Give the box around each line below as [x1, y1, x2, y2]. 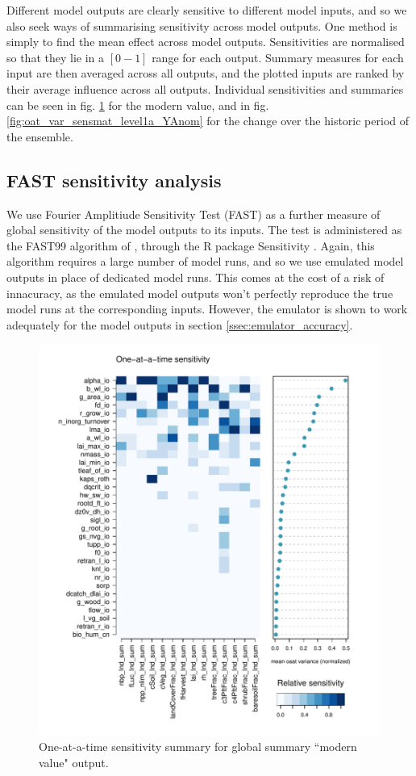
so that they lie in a [6, 48, 105, 65]
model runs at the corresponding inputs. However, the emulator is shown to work [6, 300, 408, 317]
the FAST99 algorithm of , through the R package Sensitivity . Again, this [6, 237, 375, 254]
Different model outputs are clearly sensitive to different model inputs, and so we [6, 2, 407, 18]
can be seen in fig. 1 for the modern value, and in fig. [6, 96, 269, 113]
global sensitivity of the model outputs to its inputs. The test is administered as [6, 221, 402, 238]
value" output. [39, 754, 109, 771]
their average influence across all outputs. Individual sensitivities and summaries [6, 80, 404, 97]
